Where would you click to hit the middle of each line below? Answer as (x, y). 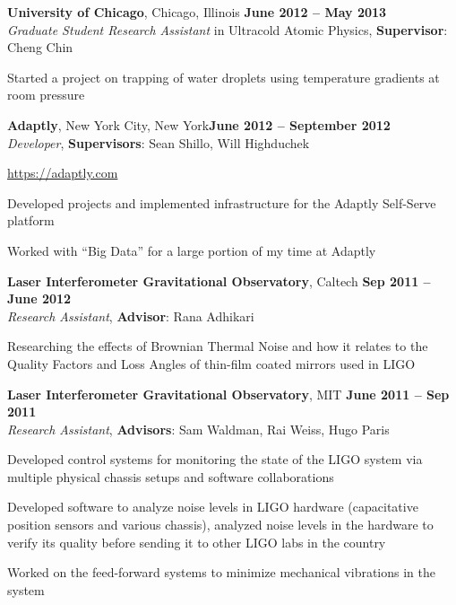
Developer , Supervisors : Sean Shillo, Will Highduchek (159, 142)
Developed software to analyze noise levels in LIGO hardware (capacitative (213, 507)
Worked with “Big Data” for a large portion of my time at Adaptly (192, 250)
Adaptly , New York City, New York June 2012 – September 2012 (199, 124)
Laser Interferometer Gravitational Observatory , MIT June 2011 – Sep (228, 394)
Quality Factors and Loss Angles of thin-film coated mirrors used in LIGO (211, 363)
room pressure (46, 95)
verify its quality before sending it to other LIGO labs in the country (197, 542)
